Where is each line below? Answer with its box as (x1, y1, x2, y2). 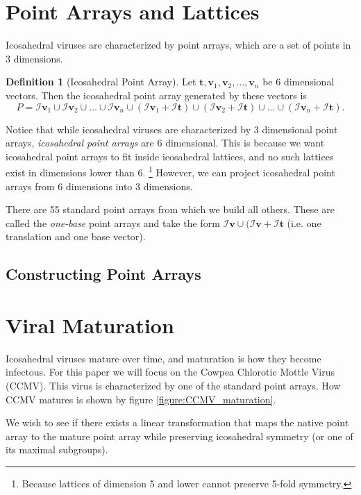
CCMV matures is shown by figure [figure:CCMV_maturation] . (6, 392, 276, 406)
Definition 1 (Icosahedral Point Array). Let (6, 74, 196, 89)
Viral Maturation (6, 310, 174, 339)
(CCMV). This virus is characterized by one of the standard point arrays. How (6, 378, 341, 392)
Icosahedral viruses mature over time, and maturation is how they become (6, 351, 321, 365)
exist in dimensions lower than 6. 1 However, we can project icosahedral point (6, 163, 335, 179)
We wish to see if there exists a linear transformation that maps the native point (6, 415, 349, 430)
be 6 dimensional (262, 74, 335, 89)
